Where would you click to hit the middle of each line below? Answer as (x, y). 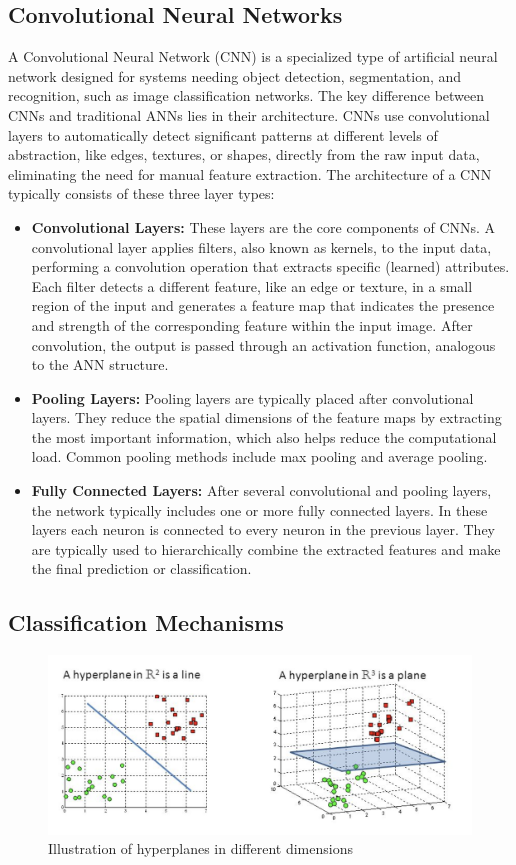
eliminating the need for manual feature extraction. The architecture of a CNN (250, 173)
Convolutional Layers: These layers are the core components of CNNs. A (263, 226)
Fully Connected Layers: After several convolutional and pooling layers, (261, 490)
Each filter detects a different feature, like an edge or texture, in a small (252, 285)
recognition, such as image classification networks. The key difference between (246, 95)
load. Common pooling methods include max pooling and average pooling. (259, 456)
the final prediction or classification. (141, 568)
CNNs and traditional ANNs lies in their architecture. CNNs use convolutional (249, 114)
